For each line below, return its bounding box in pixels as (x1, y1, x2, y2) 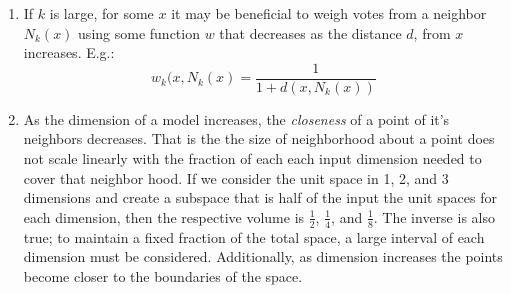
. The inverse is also (373, 206, 495, 227)
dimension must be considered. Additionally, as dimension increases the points (23, 246, 503, 267)
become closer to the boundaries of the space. (23, 265, 303, 286)
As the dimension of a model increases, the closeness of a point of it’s (23, 108, 450, 129)
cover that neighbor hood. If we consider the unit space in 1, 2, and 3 (23, 167, 449, 188)
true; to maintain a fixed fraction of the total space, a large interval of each (23, 226, 485, 247)
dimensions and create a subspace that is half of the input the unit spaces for (23, 187, 497, 208)
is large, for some (49, 3, 154, 23)
